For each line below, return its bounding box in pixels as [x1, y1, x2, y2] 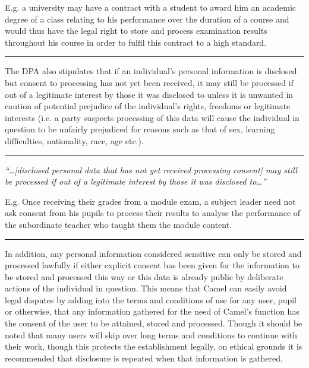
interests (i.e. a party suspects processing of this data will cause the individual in [5, 111, 299, 123]
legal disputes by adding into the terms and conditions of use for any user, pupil [5, 293, 297, 306]
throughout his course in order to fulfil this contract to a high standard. [5, 36, 267, 48]
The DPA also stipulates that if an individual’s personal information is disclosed [5, 65, 297, 77]
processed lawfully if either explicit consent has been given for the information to [5, 259, 299, 271]
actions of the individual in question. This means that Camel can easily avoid [5, 282, 287, 294]
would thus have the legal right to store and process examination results [5, 24, 267, 37]
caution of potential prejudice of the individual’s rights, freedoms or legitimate [5, 100, 291, 112]
